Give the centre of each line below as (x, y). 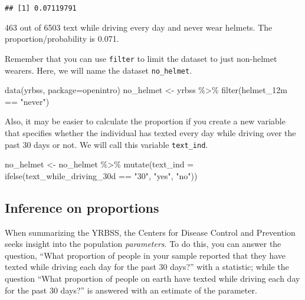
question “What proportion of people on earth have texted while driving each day (152, 278)
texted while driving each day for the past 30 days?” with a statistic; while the (147, 267)
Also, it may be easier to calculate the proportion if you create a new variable (145, 121)
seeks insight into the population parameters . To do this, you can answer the (143, 244)
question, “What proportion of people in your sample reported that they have (145, 255)
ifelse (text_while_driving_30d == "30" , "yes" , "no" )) (101, 175)
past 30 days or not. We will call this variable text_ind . (106, 144)
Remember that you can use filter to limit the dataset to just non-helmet (141, 58)
